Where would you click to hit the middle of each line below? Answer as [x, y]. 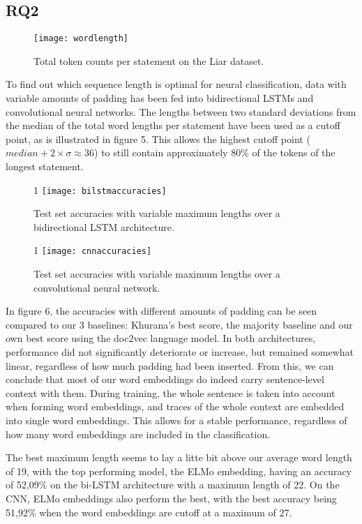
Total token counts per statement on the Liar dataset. [149, 60]
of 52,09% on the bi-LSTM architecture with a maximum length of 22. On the [173, 485]
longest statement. [45, 166]
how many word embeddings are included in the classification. [138, 434]
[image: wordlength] [81, 39]
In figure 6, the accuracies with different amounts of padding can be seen [161, 311]
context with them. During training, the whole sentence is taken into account [171, 392]
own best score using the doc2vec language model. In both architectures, [161, 338]
